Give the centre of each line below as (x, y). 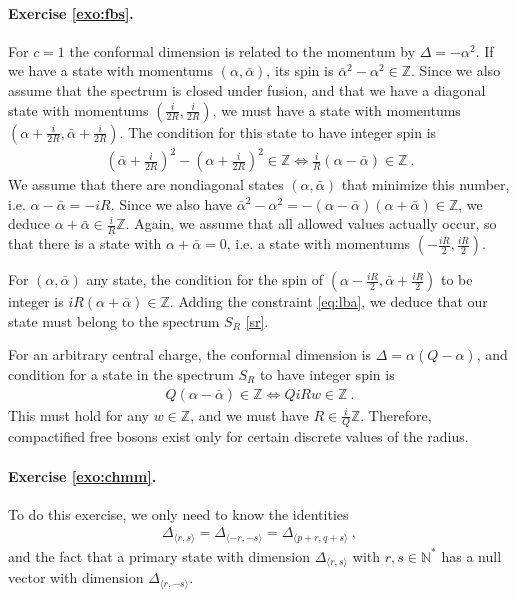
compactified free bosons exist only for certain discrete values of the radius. (238, 436)
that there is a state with (85, 243)
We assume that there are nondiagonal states (146, 184)
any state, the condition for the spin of (205, 279)
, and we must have (249, 414)
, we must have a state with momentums (336, 109)
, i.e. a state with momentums (318, 243)
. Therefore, (396, 414)
